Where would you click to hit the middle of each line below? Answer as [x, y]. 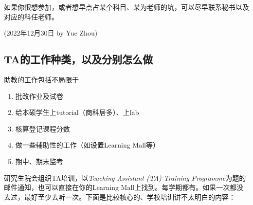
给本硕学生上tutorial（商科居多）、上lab [77, 112]
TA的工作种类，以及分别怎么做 [79, 59]
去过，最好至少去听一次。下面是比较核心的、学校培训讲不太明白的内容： [120, 196]
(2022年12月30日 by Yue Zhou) [51, 33]
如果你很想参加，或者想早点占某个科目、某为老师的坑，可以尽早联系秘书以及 [126, 7]
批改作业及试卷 [39, 96]
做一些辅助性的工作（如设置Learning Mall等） [87, 145]
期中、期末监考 [39, 161]
